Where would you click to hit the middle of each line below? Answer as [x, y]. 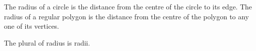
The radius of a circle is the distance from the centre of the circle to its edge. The [128, 6]
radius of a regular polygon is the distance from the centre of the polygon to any [127, 16]
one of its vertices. [32, 26]
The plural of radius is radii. [47, 42]
